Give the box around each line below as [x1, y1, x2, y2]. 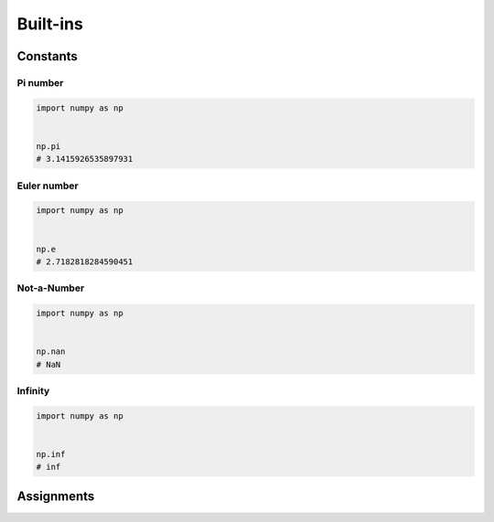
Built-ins [16, 14, 84, 34]
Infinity [16, 385, 50, 398]
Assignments [16, 488, 95, 504]
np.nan [36, 346, 66, 357]
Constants [16, 48, 78, 64]
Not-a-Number [16, 282, 85, 294]
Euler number [16, 179, 79, 192]
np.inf [36, 449, 66, 459]
